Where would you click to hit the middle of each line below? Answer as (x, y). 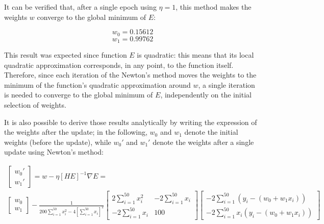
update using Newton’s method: (54, 152)
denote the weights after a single (203, 142)
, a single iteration (227, 84)
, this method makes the (214, 7)
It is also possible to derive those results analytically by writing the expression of (131, 122)
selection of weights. (35, 105)
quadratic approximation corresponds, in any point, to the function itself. (119, 65)
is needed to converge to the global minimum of (79, 95)
